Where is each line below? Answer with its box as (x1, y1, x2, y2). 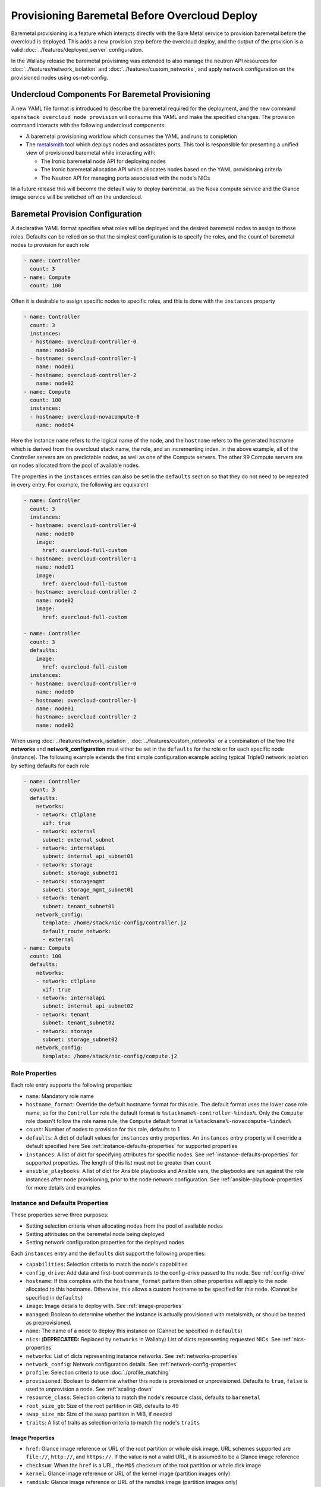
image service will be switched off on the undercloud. (11, 193, 143, 200)
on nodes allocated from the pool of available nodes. (11, 462, 140, 469)
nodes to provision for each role (11, 241, 89, 248)
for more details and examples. (26, 1184, 102, 1191)
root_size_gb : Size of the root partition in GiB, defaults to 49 (26, 1402, 179, 1409)
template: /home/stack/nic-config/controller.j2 (42, 920, 187, 926)
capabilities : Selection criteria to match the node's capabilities (26, 1261, 188, 1268)
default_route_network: (42, 928, 112, 934)
